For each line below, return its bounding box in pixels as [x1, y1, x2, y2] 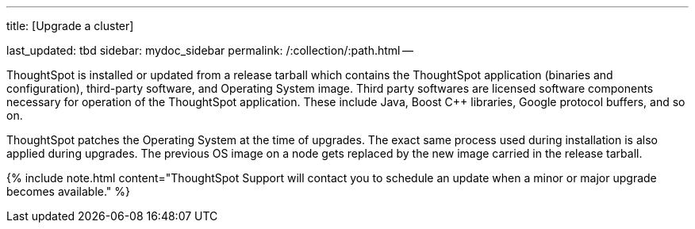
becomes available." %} [6, 185, 131, 198]
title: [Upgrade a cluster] [6, 19, 134, 32]
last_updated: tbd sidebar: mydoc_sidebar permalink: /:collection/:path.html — [6, 44, 414, 57]
